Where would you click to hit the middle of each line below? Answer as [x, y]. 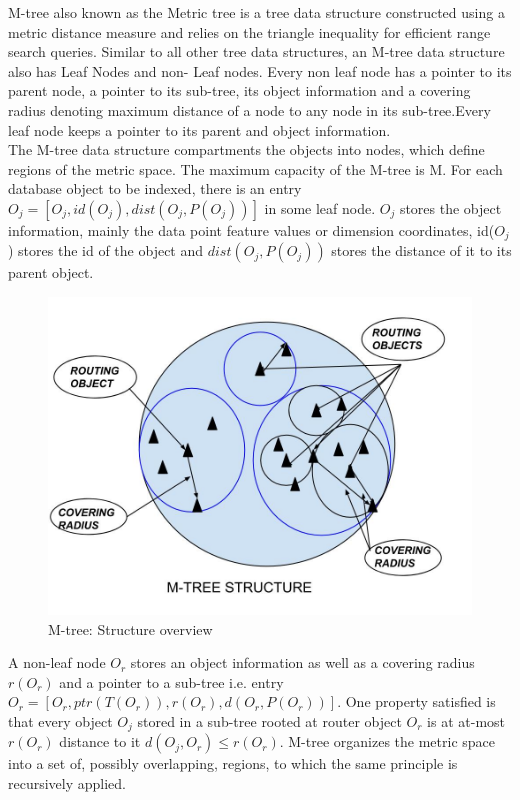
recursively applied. [67, 783]
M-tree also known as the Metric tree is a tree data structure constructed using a [256, 12]
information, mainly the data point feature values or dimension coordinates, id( [251, 229]
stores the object [450, 207]
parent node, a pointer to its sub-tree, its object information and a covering [239, 90]
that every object [60, 720]
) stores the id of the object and [106, 250]
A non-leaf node [57, 662]
